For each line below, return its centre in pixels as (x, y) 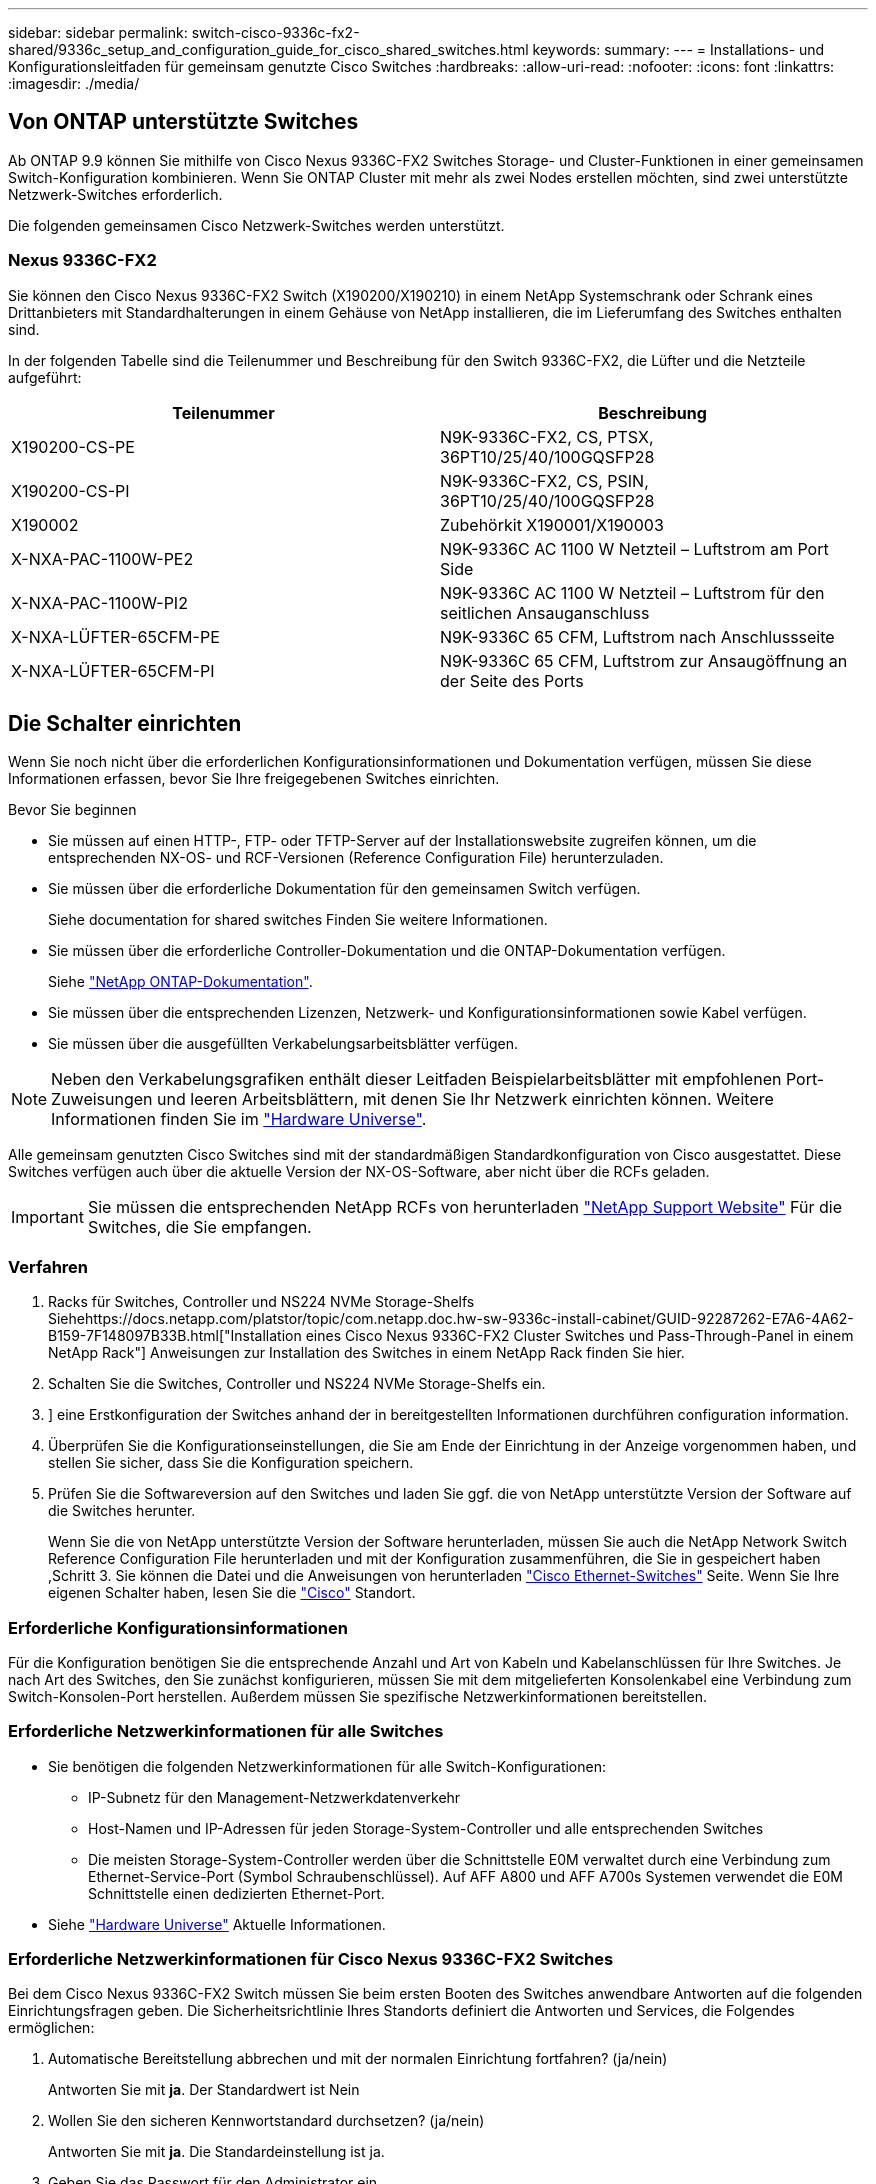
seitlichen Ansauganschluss (545, 612)
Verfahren (48, 1266)
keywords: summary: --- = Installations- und (678, 49)
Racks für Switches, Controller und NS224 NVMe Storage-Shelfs (261, 1302)
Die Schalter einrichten (125, 724)
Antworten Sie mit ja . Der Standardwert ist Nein (204, 2090)
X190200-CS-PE (73, 446)
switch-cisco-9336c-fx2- (275, 32)
